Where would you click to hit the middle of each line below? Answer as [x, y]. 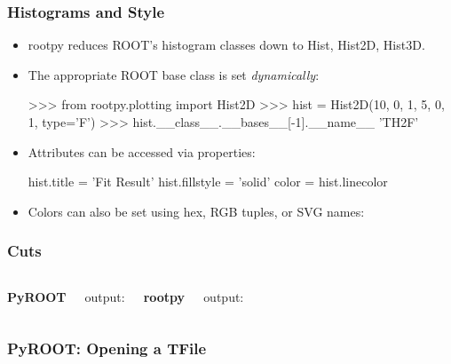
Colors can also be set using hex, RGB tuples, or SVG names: [196, 211]
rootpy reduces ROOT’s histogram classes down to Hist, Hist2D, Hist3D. [226, 45]
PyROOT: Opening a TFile [107, 348]
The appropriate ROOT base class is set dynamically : [174, 74]
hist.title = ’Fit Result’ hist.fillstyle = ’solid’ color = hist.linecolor [208, 182]
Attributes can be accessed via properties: [142, 151]
